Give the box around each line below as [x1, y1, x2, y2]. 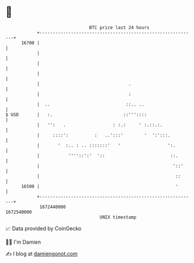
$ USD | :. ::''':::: [5, 111, 147, 118]
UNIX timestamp [99, 214, 137, 220]
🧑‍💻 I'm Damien [5, 238, 41, 245]
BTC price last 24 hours [89, 25, 150, 30]
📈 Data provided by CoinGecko [5, 225, 82, 232]
